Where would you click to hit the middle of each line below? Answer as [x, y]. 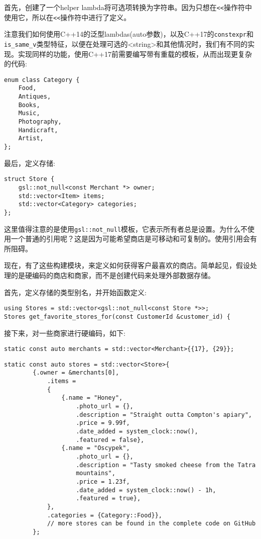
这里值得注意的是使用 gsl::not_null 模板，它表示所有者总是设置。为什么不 [126, 229]
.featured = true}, [108, 499]
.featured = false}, [110, 440]
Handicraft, [38, 130]
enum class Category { [42, 80]
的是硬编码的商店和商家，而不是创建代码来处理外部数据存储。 [113, 275]
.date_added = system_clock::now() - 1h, [146, 490]
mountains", [96, 473]
